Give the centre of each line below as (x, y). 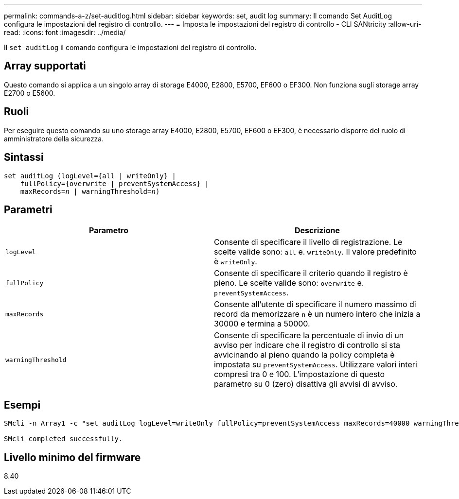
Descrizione (317, 231)
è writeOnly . (236, 262)
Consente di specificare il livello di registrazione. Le (308, 242)
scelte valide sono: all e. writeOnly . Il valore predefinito (315, 252)
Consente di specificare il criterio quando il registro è (311, 273)
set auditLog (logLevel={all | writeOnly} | (90, 176)
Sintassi (24, 157)
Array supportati (45, 66)
